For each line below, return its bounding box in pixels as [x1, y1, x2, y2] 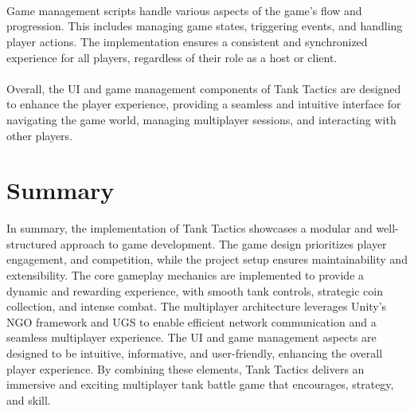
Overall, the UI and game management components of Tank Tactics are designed [6, 80, 401, 96]
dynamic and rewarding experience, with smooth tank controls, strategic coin [6, 282, 383, 299]
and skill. [6, 391, 51, 408]
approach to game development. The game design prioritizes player [60, 235, 387, 252]
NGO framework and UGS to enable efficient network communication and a [6, 313, 377, 330]
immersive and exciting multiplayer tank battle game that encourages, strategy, [6, 376, 394, 393]
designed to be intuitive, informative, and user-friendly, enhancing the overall [6, 345, 383, 361]
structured [6, 235, 57, 252]
